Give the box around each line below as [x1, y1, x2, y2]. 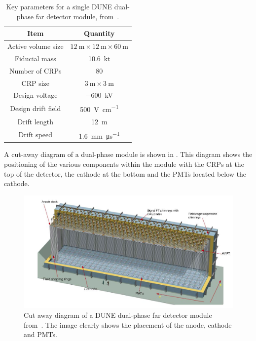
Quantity [84, 28, 115, 38]
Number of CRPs [9, 65, 62, 76]
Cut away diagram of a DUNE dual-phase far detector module [24, 310, 212, 320]
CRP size [21, 77, 50, 88]
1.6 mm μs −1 [78, 129, 120, 141]
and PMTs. [24, 329, 57, 340]
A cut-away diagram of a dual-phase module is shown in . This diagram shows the [4, 149, 253, 159]
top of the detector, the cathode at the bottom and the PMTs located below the [4, 168, 247, 179]
